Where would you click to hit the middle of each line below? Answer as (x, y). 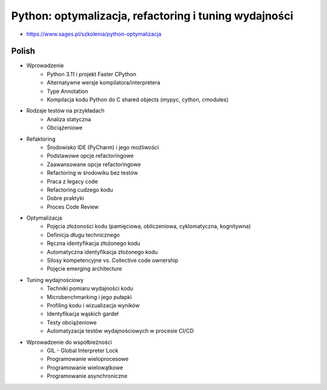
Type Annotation (68, 91)
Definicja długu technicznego (84, 235)
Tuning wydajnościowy (55, 280)
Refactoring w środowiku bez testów (93, 173)
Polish (23, 51)
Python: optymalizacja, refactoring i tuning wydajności (152, 16)
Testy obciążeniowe (72, 322)
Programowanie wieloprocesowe (88, 359)
